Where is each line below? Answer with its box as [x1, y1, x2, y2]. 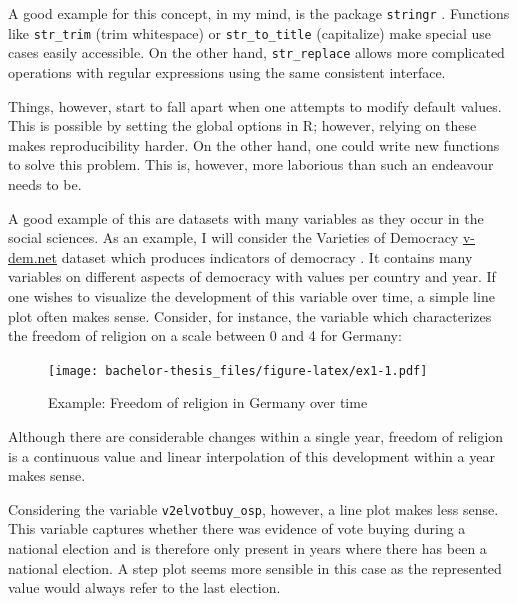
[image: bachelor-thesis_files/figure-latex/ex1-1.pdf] [48, 363, 428, 378]
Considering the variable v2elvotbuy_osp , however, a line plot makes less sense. [8, 498, 499, 519]
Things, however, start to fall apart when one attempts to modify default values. [8, 95, 502, 116]
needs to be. [8, 173, 82, 194]
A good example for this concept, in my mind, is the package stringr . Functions [8, 3, 510, 23]
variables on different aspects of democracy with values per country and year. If [8, 266, 496, 287]
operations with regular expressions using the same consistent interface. [8, 61, 446, 82]
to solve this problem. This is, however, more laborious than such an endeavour [8, 154, 494, 175]
